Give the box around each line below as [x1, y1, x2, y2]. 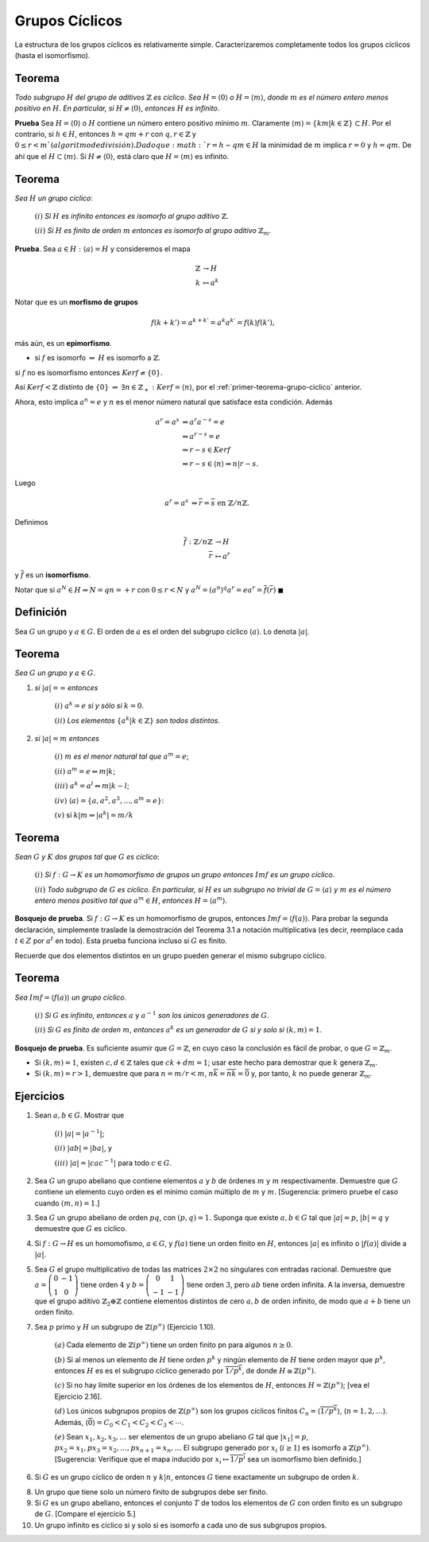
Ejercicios [14, 1089, 65, 1103]
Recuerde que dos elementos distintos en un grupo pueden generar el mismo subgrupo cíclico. [14, 950, 327, 960]
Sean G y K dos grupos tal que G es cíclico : [14, 852, 160, 861]
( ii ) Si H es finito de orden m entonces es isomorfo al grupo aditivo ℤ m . [34, 226, 272, 238]
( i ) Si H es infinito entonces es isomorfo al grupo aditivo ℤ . [34, 212, 230, 221]
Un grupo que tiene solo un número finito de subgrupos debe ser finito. [34, 1487, 269, 1497]
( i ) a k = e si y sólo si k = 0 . [54, 700, 145, 711]
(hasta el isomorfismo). [14, 50, 91, 60]
